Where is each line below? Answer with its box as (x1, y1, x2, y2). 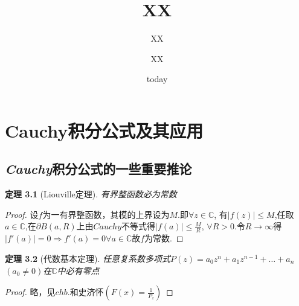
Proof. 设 (5, 208, 39, 220)
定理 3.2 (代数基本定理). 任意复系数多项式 (5, 252, 171, 264)
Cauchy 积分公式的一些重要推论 (5, 159, 192, 178)
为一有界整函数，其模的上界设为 (42, 208, 170, 220)
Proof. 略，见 (5, 285, 56, 298)
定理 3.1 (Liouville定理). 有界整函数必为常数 (5, 188, 177, 200)
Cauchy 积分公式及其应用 (5, 118, 204, 142)
